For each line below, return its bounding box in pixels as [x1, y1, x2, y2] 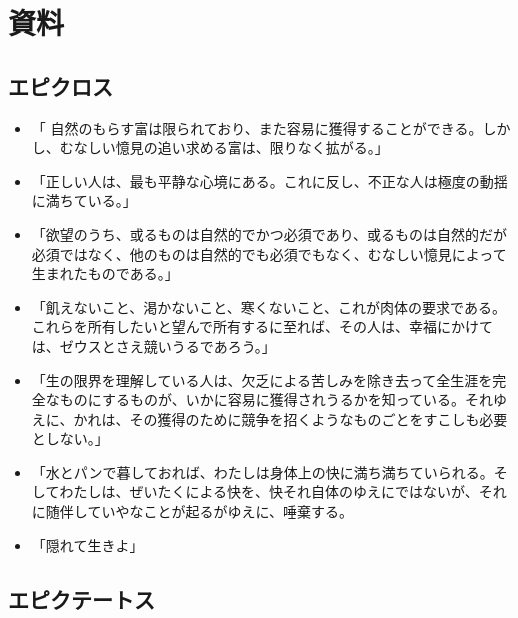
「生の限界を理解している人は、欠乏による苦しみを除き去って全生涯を [31, 369, 493, 390]
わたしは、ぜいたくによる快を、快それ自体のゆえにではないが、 [59, 481, 479, 502]
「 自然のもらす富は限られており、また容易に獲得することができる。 [31, 117, 483, 138]
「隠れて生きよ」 [31, 534, 144, 555]
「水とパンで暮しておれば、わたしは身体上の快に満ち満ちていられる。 [31, 461, 494, 482]
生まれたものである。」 [31, 263, 179, 284]
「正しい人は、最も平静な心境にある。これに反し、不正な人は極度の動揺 [31, 170, 508, 191]
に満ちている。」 [31, 190, 137, 211]
